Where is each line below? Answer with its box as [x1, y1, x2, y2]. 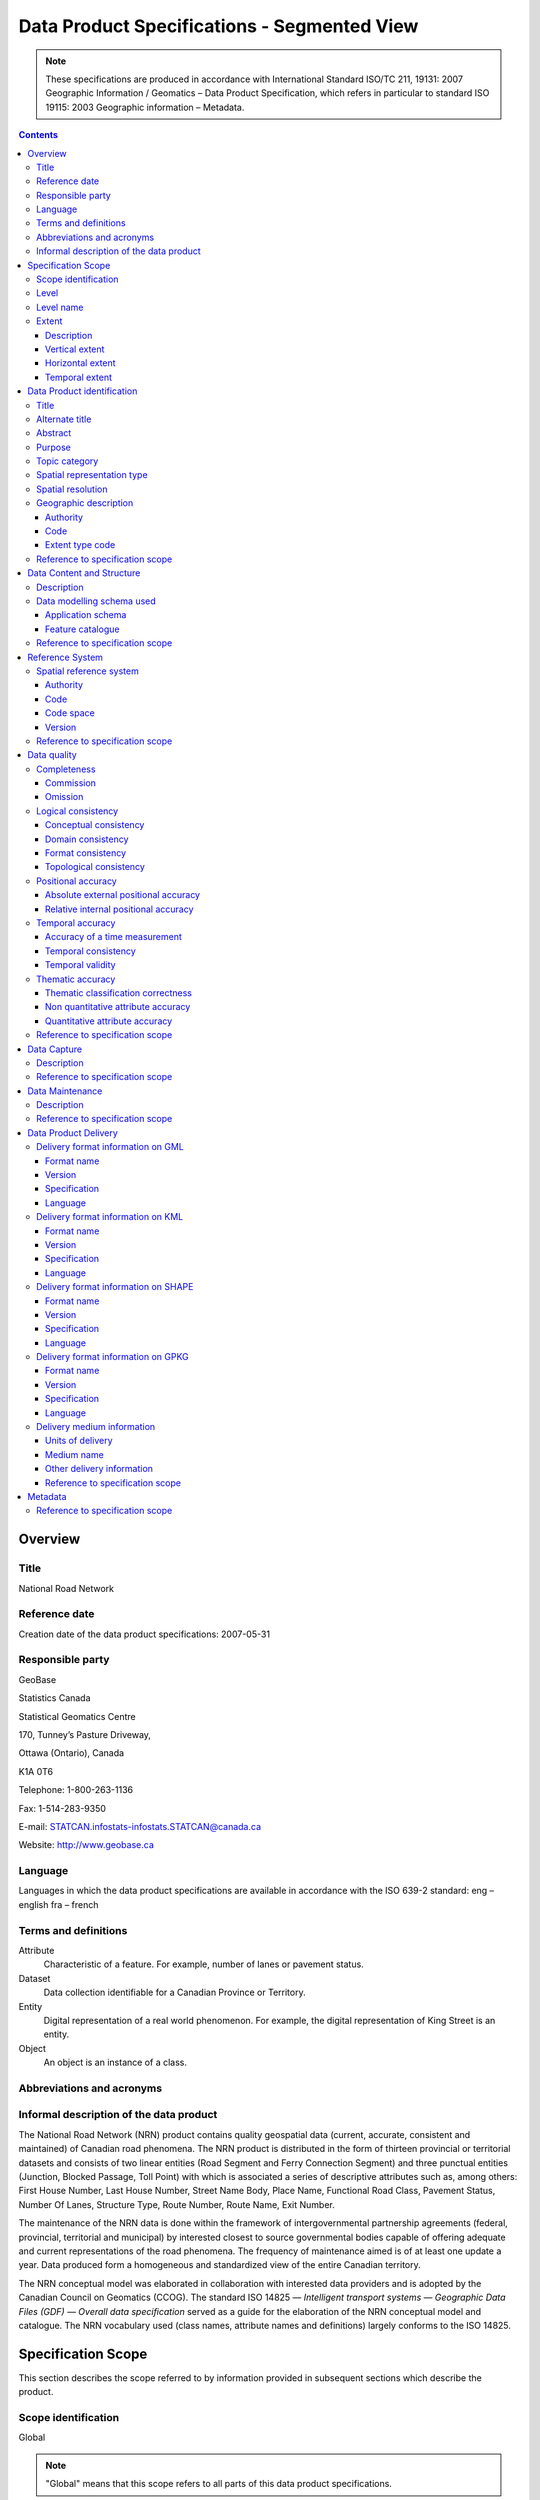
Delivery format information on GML [36, 1141, 185, 1153]
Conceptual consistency [45, 819, 145, 831]
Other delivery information [45, 1463, 154, 1475]
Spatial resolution [36, 483, 109, 495]
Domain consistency [45, 833, 129, 845]
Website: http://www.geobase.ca [18, 1839, 154, 1851]
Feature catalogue [45, 623, 120, 635]
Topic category [36, 455, 99, 467]
